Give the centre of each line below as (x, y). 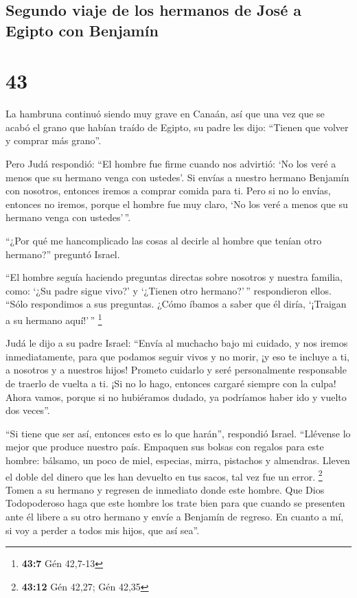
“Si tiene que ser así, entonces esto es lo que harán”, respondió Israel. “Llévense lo (178, 433)
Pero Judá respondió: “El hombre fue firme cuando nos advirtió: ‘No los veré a (171, 164)
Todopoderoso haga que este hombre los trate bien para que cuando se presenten (175, 503)
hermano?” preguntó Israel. (63, 254)
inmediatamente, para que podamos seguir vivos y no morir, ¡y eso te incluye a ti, (177, 356)
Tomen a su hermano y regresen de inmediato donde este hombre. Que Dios (165, 489)
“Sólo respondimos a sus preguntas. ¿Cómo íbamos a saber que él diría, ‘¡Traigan (176, 304)
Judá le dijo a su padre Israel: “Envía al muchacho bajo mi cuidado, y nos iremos (177, 343)
